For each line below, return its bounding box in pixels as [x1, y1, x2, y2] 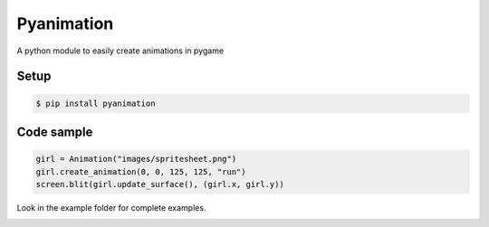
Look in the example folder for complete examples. [16, 202, 206, 213]
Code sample [16, 124, 93, 139]
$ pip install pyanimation [35, 98, 156, 109]
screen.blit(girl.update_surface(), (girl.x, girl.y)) [35, 179, 284, 189]
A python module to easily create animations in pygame [16, 45, 225, 56]
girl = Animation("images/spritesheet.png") [35, 154, 237, 165]
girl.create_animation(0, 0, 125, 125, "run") [35, 166, 246, 176]
